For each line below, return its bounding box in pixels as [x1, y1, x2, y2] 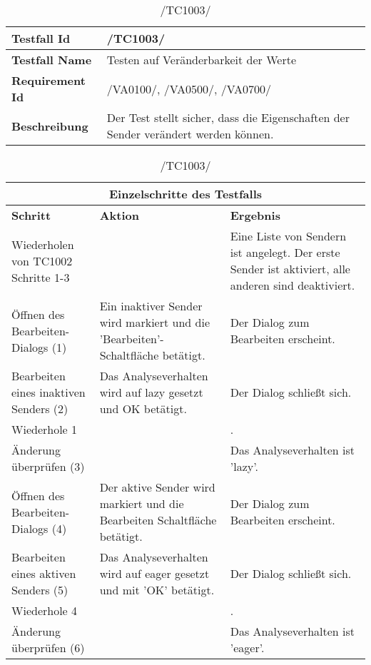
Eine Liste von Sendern [230, 228, 347, 244]
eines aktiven [11, 565, 76, 582]
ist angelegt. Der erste [230, 244, 340, 260]
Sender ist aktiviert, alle [230, 260, 350, 277]
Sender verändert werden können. [106, 126, 274, 142]
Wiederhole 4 [11, 602, 78, 619]
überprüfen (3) [11, 458, 85, 474]
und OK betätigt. [99, 400, 187, 417]
